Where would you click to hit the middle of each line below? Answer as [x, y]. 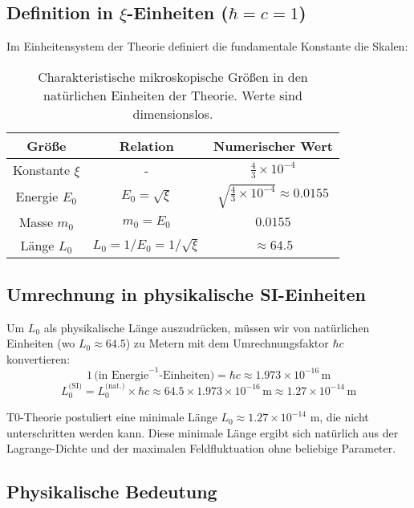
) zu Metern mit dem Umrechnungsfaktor [227, 343]
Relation [146, 145]
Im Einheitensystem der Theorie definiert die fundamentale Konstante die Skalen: [207, 46]
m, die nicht [339, 417]
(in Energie [122, 375]
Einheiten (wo [41, 343]
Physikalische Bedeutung [112, 492]
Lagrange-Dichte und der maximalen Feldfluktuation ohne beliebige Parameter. [201, 448]
